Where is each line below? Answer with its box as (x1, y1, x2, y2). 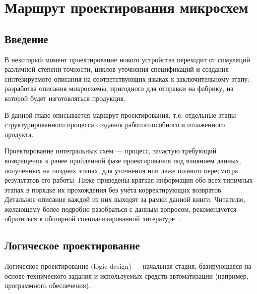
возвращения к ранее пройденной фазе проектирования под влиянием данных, (4, 155, 241, 165)
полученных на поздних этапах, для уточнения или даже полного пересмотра (4, 165, 238, 175)
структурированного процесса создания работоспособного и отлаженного (4, 119, 225, 130)
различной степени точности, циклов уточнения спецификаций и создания (4, 64, 229, 74)
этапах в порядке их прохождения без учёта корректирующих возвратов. (4, 184, 223, 195)
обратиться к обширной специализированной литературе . (4, 213, 181, 224)
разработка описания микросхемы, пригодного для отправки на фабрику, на (4, 83, 234, 94)
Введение (4, 31, 48, 46)
